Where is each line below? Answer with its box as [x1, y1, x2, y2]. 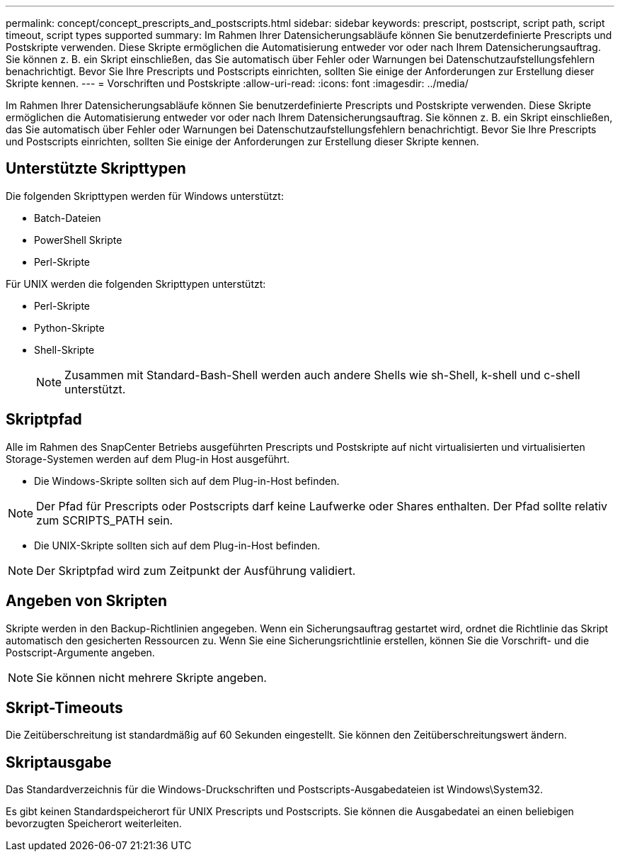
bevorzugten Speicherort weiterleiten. [6, 817, 182, 830]
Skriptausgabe [6, 753, 112, 771]
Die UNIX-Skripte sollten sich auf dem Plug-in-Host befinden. [34, 539, 321, 551]
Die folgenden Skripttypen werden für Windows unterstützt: [6, 189, 284, 202]
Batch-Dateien [34, 211, 101, 224]
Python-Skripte [34, 321, 105, 334]
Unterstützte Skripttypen [6, 159, 186, 178]
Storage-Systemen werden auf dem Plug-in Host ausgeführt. [6, 452, 290, 465]
